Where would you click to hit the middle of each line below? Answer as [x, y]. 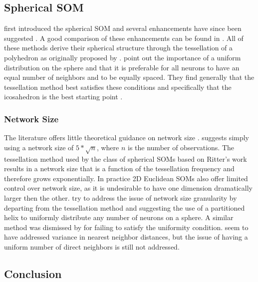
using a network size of [39, 147]
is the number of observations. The [181, 147]
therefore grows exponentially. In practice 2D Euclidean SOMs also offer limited [126, 178]
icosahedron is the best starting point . [63, 97]
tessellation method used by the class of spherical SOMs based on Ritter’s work [126, 158]
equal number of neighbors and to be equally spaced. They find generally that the [129, 77]
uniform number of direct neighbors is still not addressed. [92, 246]
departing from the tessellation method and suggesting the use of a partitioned [125, 207]
